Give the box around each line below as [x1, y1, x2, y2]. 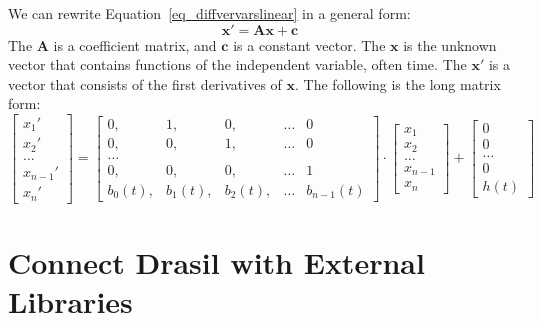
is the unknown [403, 34, 497, 55]
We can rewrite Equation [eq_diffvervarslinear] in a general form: [8, 3, 411, 23]
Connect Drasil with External [8, 242, 425, 283]
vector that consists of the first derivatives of [8, 73, 282, 94]
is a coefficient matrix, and [53, 34, 217, 55]
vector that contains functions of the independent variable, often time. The [8, 54, 467, 75]
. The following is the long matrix [295, 73, 501, 94]
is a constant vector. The [233, 34, 386, 55]
